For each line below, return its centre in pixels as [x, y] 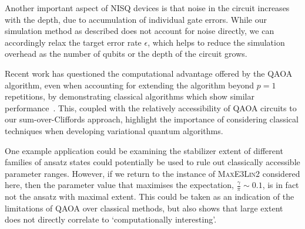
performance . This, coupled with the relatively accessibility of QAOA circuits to [151, 107]
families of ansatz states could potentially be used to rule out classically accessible [152, 162]
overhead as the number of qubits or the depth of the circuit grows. [126, 54]
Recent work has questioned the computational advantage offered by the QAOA [149, 73]
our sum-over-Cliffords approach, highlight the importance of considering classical [152, 119]
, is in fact [281, 185]
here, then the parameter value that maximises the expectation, [119, 185]
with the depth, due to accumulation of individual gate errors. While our [136, 19]
